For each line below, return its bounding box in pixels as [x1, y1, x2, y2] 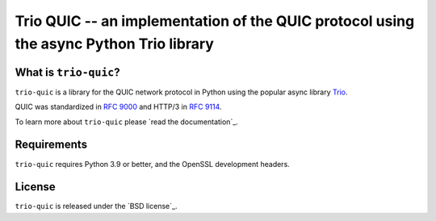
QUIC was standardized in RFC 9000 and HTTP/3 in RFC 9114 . [15, 102, 222, 112]
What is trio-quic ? [15, 65, 120, 79]
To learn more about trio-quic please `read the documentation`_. [15, 117, 238, 127]
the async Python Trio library [15, 35, 214, 52]
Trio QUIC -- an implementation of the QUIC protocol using [15, 12, 415, 30]
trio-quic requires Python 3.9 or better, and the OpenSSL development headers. [15, 159, 290, 169]
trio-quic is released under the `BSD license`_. [15, 202, 178, 211]
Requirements [15, 138, 88, 152]
